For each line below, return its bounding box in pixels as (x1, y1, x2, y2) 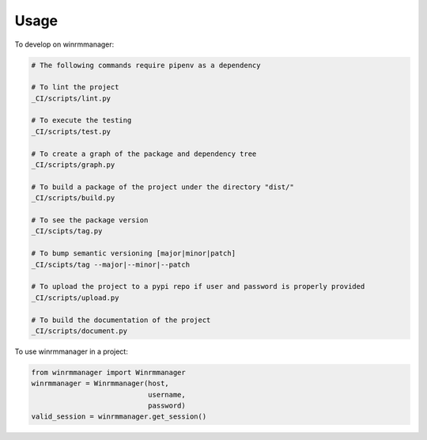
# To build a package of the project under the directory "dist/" (31, 182, 294, 192)
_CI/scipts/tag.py (31, 226, 103, 236)
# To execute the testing (31, 116, 132, 125)
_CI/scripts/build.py (31, 194, 115, 203)
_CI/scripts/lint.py (31, 93, 111, 103)
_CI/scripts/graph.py (31, 161, 115, 169)
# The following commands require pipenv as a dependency (31, 60, 261, 70)
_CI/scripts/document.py (31, 326, 128, 336)
